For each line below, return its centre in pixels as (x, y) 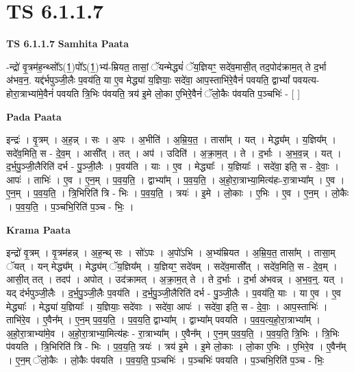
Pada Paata (34, 116)
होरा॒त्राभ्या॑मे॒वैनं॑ (30, 93)
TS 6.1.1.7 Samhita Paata (68, 44)
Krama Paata (38, 229)
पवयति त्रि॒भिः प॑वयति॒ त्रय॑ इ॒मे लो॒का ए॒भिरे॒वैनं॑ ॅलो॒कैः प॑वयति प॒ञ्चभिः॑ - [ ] (178, 93)
